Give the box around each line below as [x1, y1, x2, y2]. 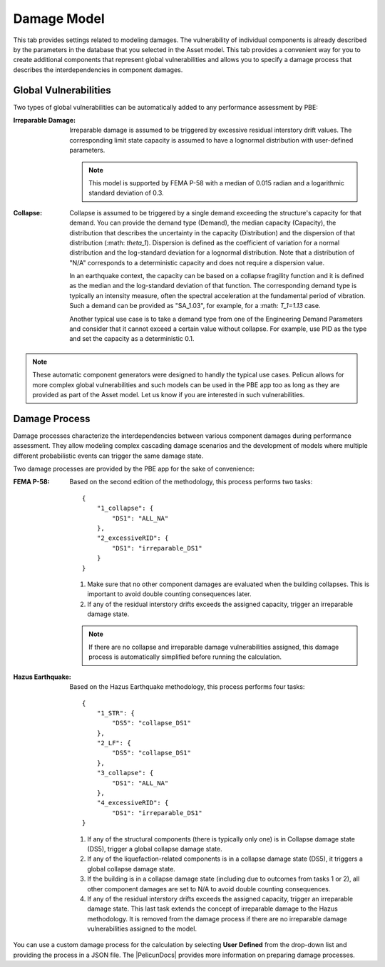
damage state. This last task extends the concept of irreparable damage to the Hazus [87, 904, 338, 913]
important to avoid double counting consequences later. [87, 590, 252, 598]
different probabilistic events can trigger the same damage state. [13, 451, 204, 460]
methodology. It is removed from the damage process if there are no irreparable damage [87, 914, 347, 923]
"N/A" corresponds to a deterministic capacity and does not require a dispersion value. [69, 258, 324, 267]
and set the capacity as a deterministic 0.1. [69, 334, 195, 343]
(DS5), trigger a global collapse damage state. [87, 844, 222, 853]
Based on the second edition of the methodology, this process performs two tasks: [69, 478, 313, 486]
